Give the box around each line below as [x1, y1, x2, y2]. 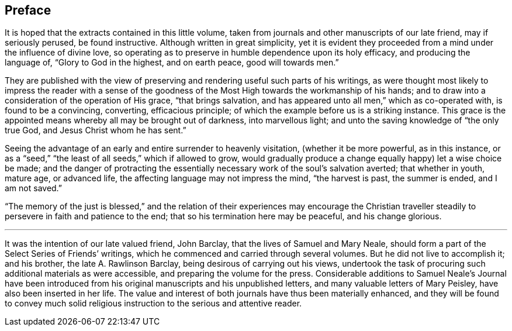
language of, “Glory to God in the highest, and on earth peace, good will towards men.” [5, 57, 339, 68]
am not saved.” [5, 183, 63, 194]
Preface [5, 3, 51, 18]
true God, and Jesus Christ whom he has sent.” [5, 125, 186, 136]
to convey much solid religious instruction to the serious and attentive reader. [5, 298, 302, 309]
